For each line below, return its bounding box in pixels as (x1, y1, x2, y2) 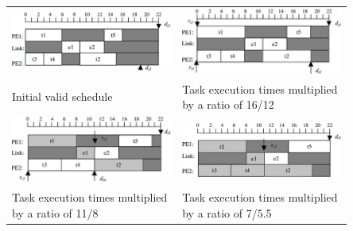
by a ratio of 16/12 (182, 96, 274, 113)
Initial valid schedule (12, 88, 113, 105)
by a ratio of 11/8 (12, 204, 99, 221)
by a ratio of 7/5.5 (182, 204, 272, 221)
